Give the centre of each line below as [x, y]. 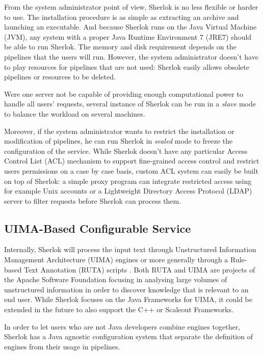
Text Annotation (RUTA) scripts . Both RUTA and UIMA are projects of [139, 269]
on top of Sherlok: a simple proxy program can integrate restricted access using [128, 181]
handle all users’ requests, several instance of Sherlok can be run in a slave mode [130, 104]
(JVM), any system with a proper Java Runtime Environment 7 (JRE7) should [128, 36]
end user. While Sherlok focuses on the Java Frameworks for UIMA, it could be [128, 299]
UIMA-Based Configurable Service [98, 228]
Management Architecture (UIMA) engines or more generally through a [116, 260]
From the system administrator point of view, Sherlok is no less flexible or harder [131, 7]
